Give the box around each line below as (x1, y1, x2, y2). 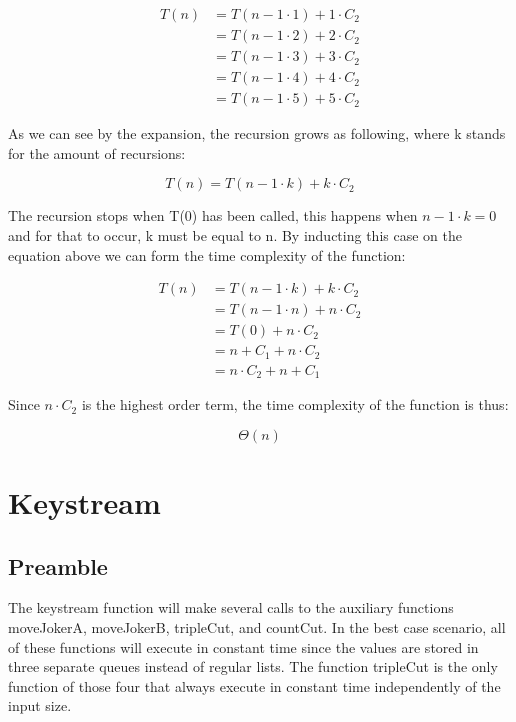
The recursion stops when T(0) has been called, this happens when (8, 205, 418, 226)
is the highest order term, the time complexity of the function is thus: (81, 394, 509, 415)
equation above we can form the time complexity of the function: (8, 244, 406, 265)
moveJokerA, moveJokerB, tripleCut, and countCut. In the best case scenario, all (8, 616, 506, 637)
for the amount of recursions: (8, 142, 186, 163)
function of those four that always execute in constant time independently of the (8, 675, 501, 696)
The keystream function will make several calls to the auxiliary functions (8, 597, 454, 618)
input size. (8, 695, 72, 716)
